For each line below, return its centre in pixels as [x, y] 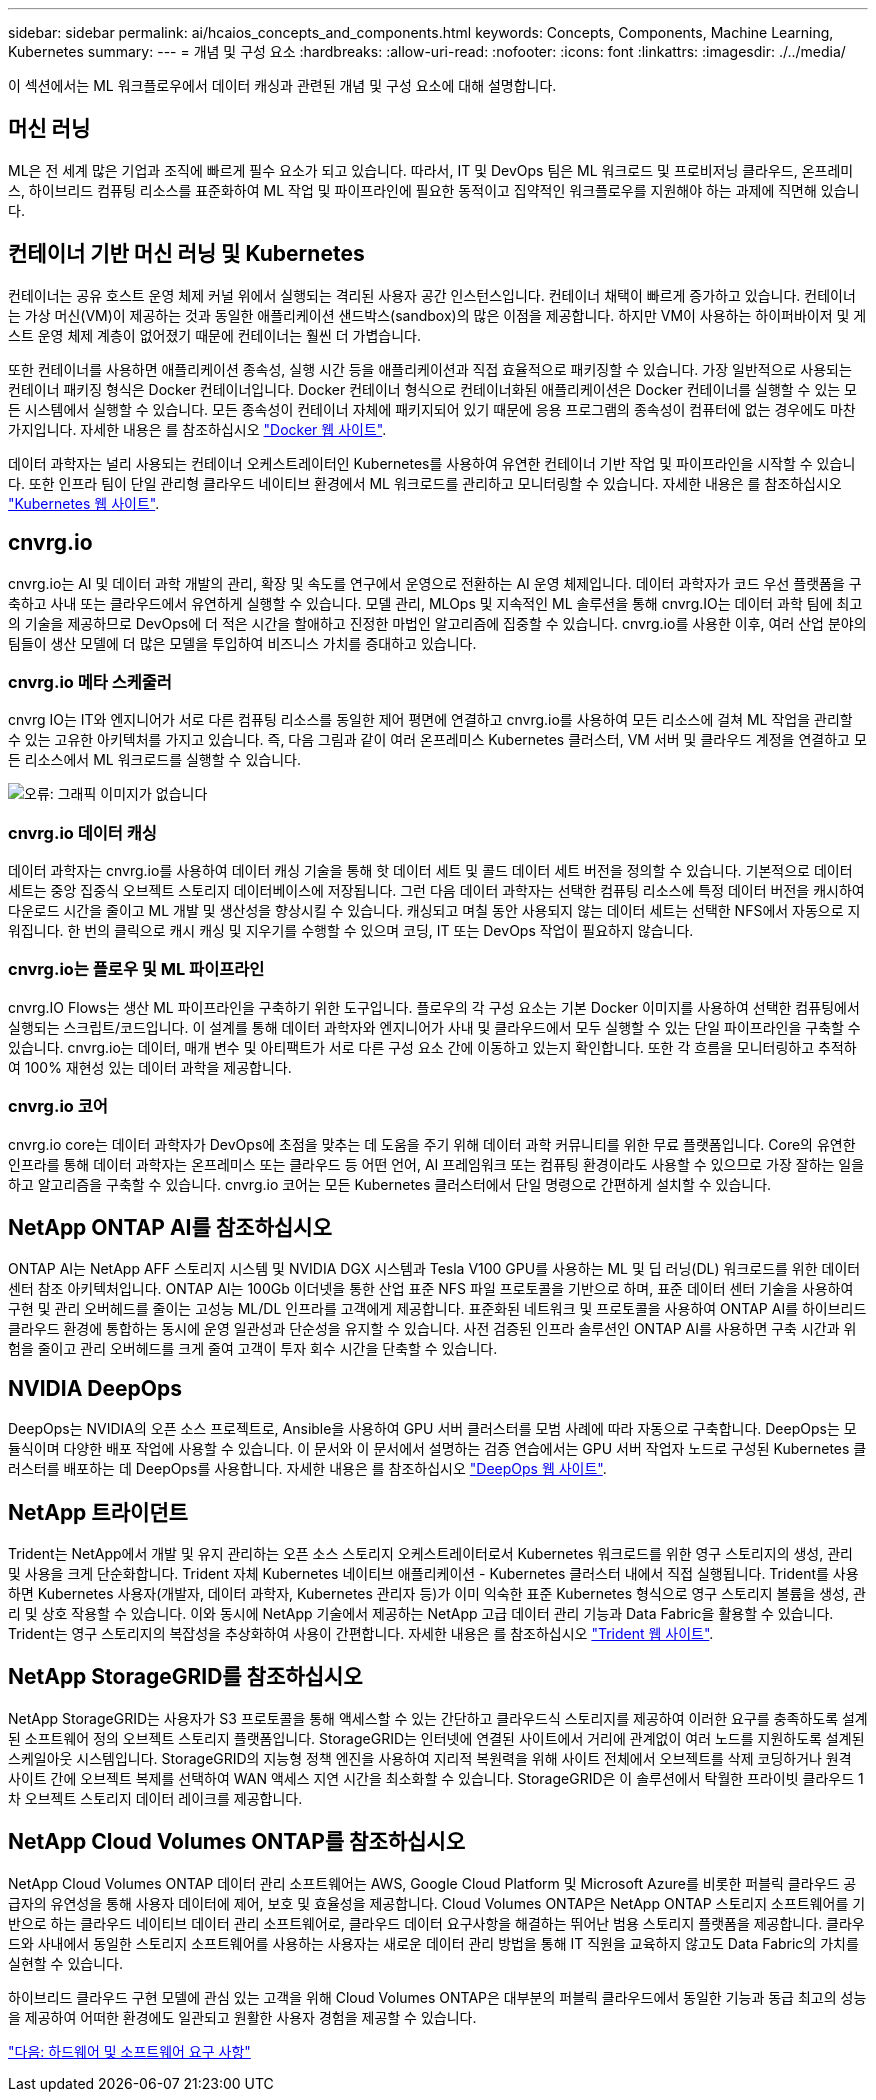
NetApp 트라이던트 [98, 1512]
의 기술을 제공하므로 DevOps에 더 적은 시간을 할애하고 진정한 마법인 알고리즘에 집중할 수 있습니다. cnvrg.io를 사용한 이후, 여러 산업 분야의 [437, 623]
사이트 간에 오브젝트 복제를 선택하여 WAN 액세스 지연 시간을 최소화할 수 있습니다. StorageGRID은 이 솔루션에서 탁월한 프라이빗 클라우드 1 [436, 1778]
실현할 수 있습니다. [65, 1963]
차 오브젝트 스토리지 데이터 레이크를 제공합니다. [155, 1798]
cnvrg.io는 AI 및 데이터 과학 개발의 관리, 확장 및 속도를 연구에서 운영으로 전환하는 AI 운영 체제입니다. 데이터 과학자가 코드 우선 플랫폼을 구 [435, 583]
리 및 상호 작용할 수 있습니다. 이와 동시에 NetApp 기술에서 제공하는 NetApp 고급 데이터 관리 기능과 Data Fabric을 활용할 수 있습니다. [421, 1614]
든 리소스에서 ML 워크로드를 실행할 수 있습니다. [154, 760]
